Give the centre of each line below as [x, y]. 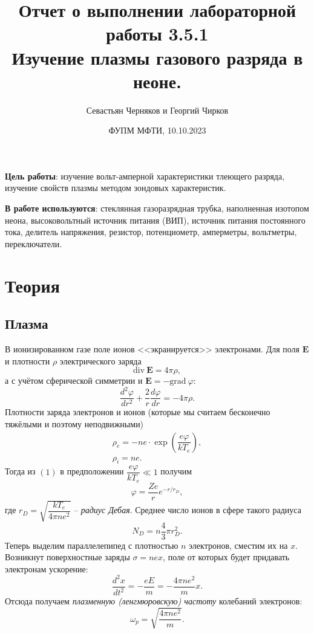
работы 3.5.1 [157, 34]
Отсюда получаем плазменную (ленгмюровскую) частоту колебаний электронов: [154, 601]
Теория [32, 285]
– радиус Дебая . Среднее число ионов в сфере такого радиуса [187, 510]
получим [176, 471]
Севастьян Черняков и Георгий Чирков [157, 110]
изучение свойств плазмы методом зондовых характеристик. [116, 188]
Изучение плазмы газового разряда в [157, 57]
